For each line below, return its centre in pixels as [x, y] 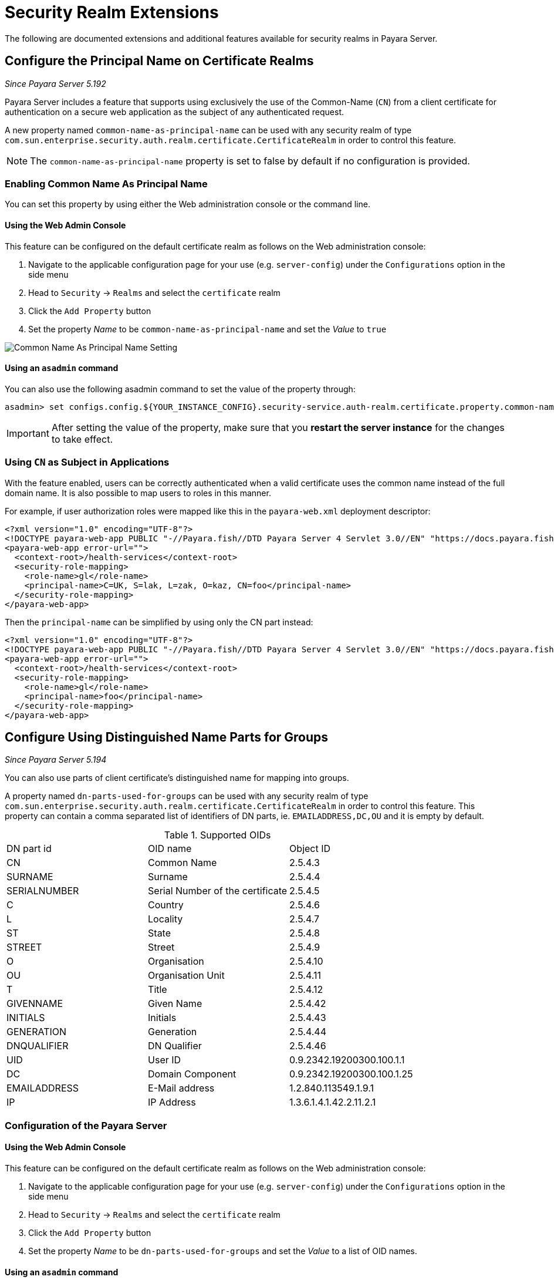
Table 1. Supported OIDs [217, 835]
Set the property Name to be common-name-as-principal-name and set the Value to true [207, 329]
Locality [165, 919]
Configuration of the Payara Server [86, 1125]
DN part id [29, 849]
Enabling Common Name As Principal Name [106, 183]
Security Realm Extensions [112, 12]
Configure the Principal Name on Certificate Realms [159, 61]
